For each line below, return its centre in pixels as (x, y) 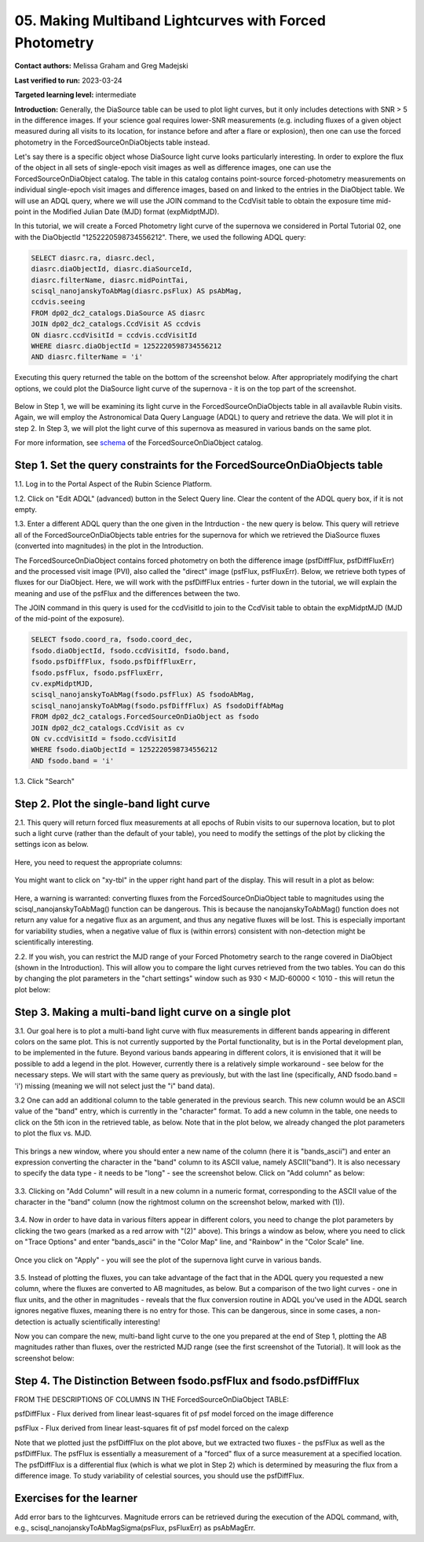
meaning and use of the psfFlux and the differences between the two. (128, 593)
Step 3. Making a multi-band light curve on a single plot (152, 1012)
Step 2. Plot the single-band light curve (112, 803)
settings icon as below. (52, 845)
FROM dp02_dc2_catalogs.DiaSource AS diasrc (118, 313)
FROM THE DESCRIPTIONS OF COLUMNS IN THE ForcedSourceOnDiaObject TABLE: (152, 1399)
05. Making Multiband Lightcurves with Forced (170, 20)
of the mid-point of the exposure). (69, 619)
